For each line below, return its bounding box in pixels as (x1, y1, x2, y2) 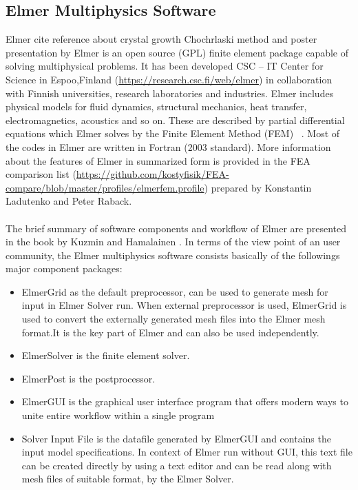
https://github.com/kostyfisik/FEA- (76, 167, 229, 181)
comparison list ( (6, 167, 76, 181)
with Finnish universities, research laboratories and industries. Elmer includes (6, 85, 334, 100)
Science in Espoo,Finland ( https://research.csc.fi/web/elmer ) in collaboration (6, 72, 333, 86)
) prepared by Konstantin (204, 180, 312, 194)
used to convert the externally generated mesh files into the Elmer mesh (21, 312, 326, 326)
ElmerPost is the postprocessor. (21, 371, 156, 385)
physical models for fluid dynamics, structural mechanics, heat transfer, (6, 99, 307, 114)
